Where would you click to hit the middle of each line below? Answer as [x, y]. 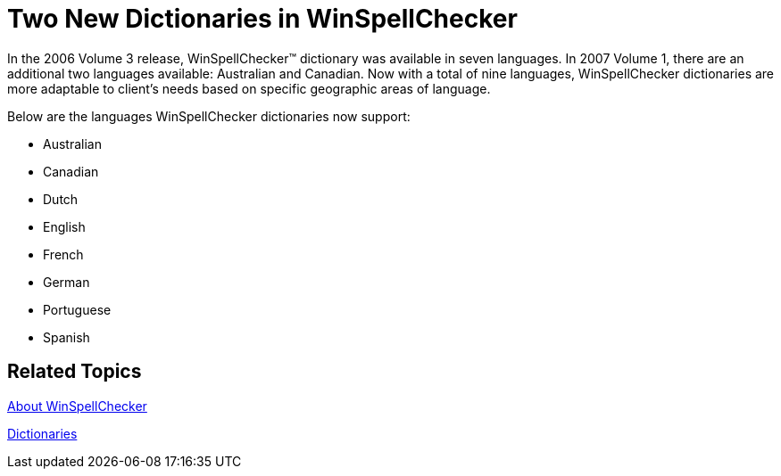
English [64, 226]
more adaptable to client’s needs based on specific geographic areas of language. [249, 88]
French [63, 254]
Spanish [66, 337]
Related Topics [75, 372]
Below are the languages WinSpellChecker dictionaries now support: [209, 116]
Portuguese [77, 309]
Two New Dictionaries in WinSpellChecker [262, 19]
